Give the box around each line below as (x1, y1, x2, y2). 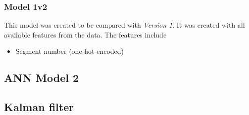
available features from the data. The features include (4, 29, 167, 39)
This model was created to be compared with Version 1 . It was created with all (4, 20, 245, 30)
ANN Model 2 (4, 70, 79, 85)
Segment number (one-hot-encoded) (15, 46, 124, 56)
